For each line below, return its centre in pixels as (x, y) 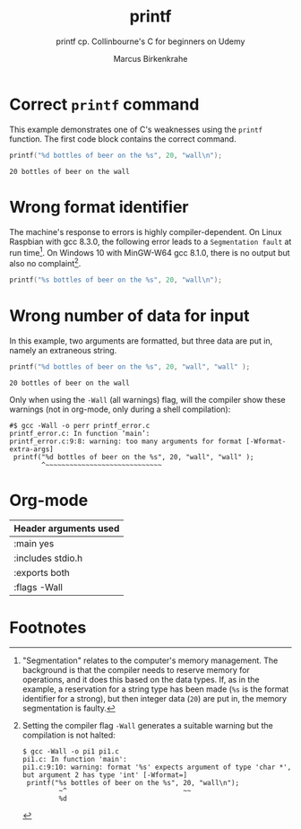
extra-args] (31, 449)
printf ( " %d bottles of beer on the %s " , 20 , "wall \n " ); (116, 155)
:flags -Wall (38, 588)
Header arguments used (67, 528)
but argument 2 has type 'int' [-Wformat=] (105, 775)
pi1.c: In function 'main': (74, 760)
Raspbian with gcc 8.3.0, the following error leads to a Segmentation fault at (150, 241)
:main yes (34, 544)
